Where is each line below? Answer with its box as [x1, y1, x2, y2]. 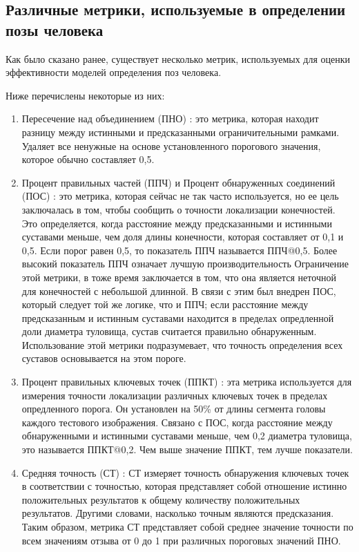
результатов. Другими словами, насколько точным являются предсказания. [21, 506, 334, 520]
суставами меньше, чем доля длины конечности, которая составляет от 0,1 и [21, 229, 344, 244]
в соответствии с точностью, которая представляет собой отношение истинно [21, 479, 347, 493]
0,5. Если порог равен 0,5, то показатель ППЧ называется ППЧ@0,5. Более [21, 242, 338, 257]
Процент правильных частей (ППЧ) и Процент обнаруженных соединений [21, 175, 336, 189]
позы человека [6, 19, 104, 40]
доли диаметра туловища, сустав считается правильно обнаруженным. [21, 324, 317, 339]
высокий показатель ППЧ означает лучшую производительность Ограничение [21, 256, 349, 271]
